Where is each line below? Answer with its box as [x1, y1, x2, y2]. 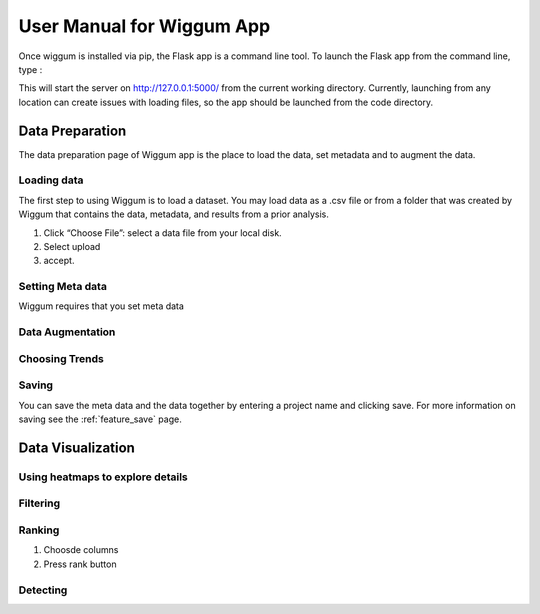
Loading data [18, 173, 84, 187]
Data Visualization [18, 439, 135, 456]
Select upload [43, 240, 101, 252]
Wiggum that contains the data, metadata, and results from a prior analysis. [18, 208, 329, 220]
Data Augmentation [18, 325, 116, 339]
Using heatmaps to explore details [18, 470, 189, 484]
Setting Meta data [18, 280, 107, 294]
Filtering [18, 496, 60, 510]
